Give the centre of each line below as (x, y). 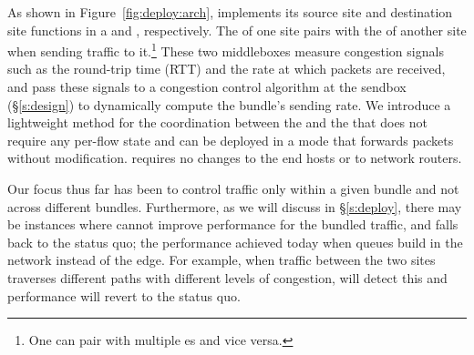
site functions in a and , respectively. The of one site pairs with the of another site (237, 30)
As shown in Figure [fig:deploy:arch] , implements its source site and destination (230, 12)
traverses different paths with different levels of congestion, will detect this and (227, 277)
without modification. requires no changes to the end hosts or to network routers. (235, 158)
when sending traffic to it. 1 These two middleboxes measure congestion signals (226, 50)
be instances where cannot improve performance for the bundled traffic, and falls (233, 224)
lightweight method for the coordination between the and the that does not (218, 122)
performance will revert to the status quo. (124, 295)
